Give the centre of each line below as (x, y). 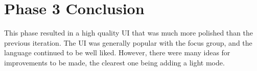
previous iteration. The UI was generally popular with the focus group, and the (128, 42)
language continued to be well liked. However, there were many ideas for (117, 52)
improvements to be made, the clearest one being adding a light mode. (114, 62)
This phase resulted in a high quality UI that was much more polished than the (128, 33)
